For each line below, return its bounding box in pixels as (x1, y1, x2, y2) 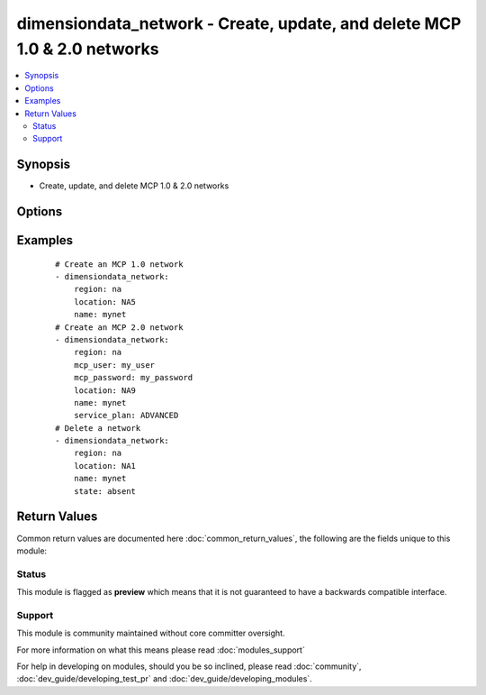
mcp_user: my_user (73, 360, 156, 370)
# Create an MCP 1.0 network (55, 259, 184, 270)
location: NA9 (73, 385, 137, 396)
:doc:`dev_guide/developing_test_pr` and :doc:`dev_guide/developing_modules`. (16, 673, 312, 684)
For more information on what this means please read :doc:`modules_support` (16, 645, 305, 655)
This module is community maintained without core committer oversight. (16, 627, 285, 639)
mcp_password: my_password (73, 372, 193, 383)
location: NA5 (73, 297, 137, 306)
